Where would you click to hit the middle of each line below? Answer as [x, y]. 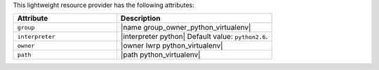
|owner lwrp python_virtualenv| [172, 46]
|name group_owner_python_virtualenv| [186, 28]
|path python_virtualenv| [160, 55]
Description [140, 19]
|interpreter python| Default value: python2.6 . [194, 37]
